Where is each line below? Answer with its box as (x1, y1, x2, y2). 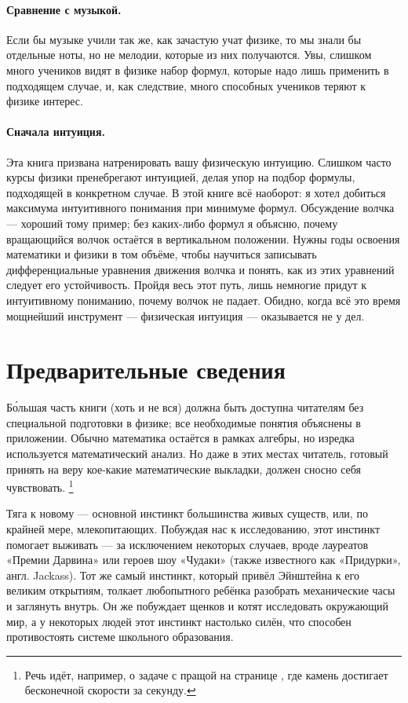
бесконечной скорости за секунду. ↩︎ (24, 682, 196, 698)
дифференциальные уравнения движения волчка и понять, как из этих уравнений (6, 261, 395, 277)
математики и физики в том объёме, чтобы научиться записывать (6, 246, 317, 262)
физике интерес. (6, 93, 83, 109)
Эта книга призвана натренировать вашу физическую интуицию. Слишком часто (6, 153, 392, 170)
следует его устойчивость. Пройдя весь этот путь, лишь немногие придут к (6, 276, 367, 293)
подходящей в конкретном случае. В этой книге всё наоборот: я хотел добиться (6, 184, 386, 200)
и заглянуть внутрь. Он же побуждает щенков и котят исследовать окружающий (6, 598, 388, 613)
